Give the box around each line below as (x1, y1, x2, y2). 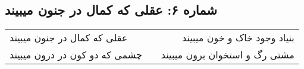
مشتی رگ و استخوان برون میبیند (161, 48, 294, 62)
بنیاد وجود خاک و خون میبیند (182, 31, 294, 45)
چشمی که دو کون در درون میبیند (10, 48, 142, 62)
